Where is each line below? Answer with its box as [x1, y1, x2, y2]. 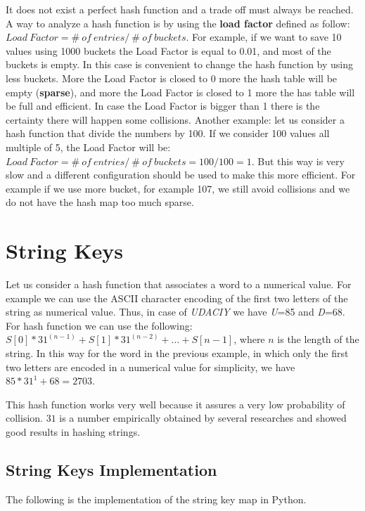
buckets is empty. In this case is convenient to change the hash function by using [6, 57, 354, 72]
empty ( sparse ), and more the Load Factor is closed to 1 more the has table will [6, 84, 355, 99]
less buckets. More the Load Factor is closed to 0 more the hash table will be [6, 70, 338, 85]
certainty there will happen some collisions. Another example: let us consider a [6, 112, 345, 127]
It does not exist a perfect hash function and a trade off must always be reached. [6, 2, 354, 16]
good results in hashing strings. [6, 424, 141, 439]
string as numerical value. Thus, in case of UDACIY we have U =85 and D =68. [6, 304, 345, 319]
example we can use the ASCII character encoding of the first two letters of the [6, 290, 348, 305]
